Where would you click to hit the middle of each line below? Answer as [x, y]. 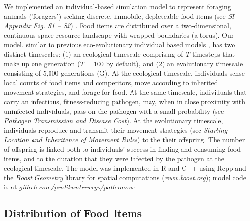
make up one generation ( [42, 63]
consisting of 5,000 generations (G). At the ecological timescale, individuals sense [125, 73]
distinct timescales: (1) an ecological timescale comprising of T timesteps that [120, 54]
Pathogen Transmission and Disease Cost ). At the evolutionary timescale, [114, 120]
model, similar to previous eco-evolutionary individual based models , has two [120, 44]
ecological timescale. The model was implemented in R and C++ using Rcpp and [125, 168]
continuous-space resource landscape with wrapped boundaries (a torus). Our [119, 35]
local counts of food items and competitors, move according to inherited [111, 82]
